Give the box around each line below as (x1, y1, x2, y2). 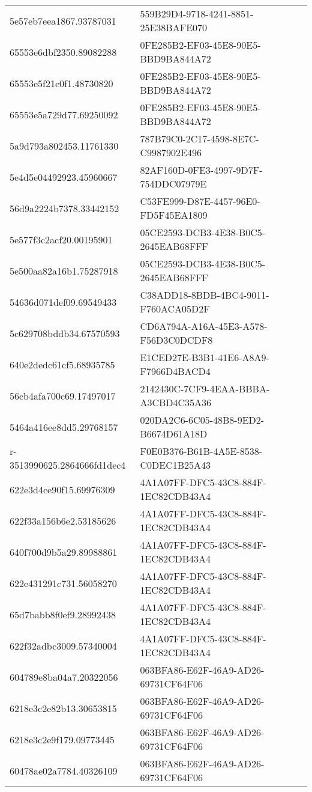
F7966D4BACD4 (140, 364, 211, 378)
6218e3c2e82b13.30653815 (10, 701, 117, 715)
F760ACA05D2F (140, 302, 210, 315)
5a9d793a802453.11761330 (10, 138, 119, 153)
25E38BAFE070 (140, 20, 208, 34)
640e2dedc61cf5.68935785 (10, 357, 115, 371)
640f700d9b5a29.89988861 (10, 544, 118, 559)
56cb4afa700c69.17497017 (10, 388, 116, 403)
